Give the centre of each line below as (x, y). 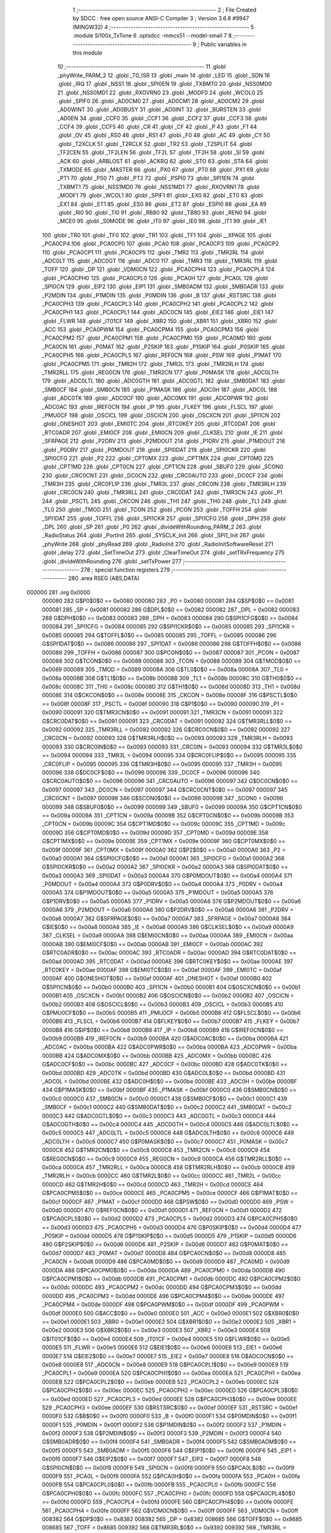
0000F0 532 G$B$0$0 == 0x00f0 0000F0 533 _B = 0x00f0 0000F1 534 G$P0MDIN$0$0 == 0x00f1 (169, 1416)
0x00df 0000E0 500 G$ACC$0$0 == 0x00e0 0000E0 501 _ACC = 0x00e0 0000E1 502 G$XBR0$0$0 (171, 1313)
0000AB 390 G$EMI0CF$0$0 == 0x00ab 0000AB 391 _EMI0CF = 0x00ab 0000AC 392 (153, 944)
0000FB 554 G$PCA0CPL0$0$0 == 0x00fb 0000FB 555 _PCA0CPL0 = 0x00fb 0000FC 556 (159, 1485)
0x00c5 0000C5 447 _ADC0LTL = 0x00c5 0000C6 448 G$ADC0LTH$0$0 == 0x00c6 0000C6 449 (168, 1133)
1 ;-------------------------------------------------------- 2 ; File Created (165, 10)
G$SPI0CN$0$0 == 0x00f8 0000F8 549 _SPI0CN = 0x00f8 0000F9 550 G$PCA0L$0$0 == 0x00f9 (168, 1467)
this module (87, 53)
